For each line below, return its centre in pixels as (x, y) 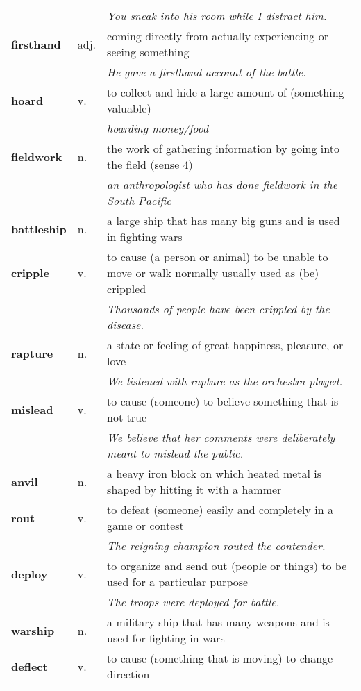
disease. (126, 325)
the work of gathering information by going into (223, 148)
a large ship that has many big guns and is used (224, 220)
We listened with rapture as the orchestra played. (225, 381)
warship (33, 630)
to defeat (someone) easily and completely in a (220, 509)
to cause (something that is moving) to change (220, 658)
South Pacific (139, 200)
